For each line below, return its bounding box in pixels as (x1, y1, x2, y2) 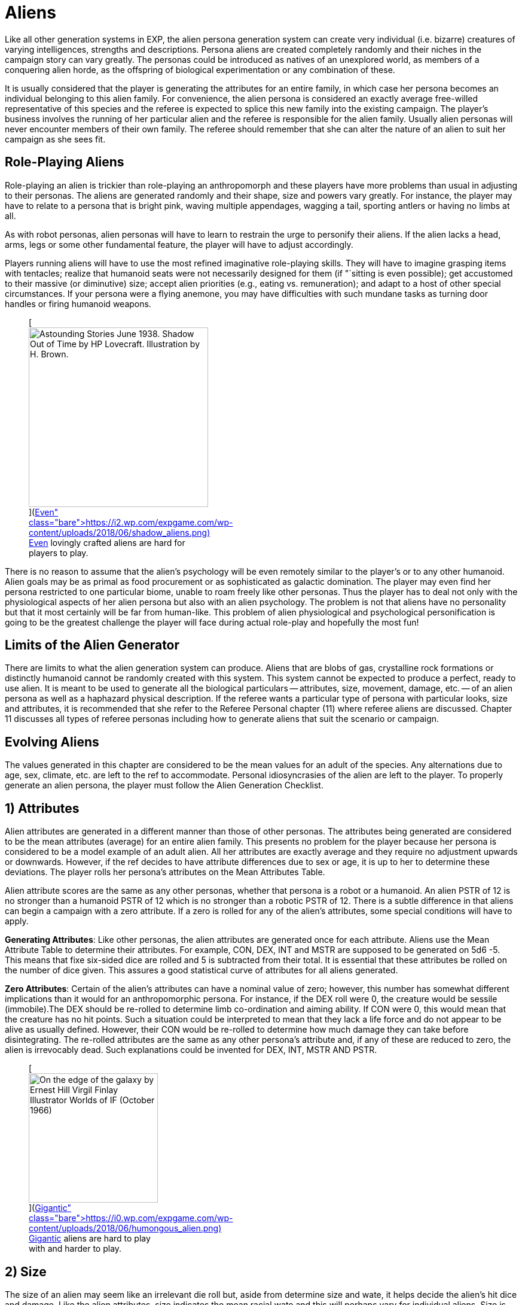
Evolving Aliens (5, 734, 99, 749)
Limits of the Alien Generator (5, 638, 180, 653)
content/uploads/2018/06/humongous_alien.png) (29, 1223, 222, 1234)
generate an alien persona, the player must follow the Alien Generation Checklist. (5, 780, 323, 791)
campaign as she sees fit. (5, 133, 106, 144)
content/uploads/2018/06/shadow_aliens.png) (29, 527, 210, 538)
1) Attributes (5, 800, 80, 816)
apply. (5, 916, 29, 927)
